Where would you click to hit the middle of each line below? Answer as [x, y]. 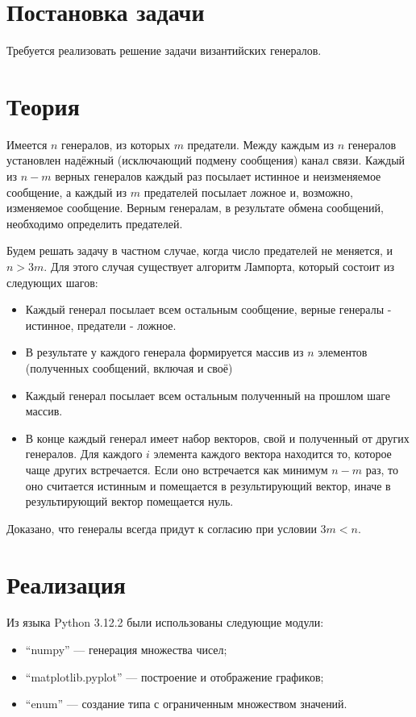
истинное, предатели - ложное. [101, 325]
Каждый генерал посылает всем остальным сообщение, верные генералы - [208, 309]
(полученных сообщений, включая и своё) [129, 367]
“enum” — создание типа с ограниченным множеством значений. [186, 704]
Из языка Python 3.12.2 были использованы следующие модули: [165, 622]
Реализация [66, 584]
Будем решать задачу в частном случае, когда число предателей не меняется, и [200, 250]
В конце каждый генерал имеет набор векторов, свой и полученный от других [217, 438]
